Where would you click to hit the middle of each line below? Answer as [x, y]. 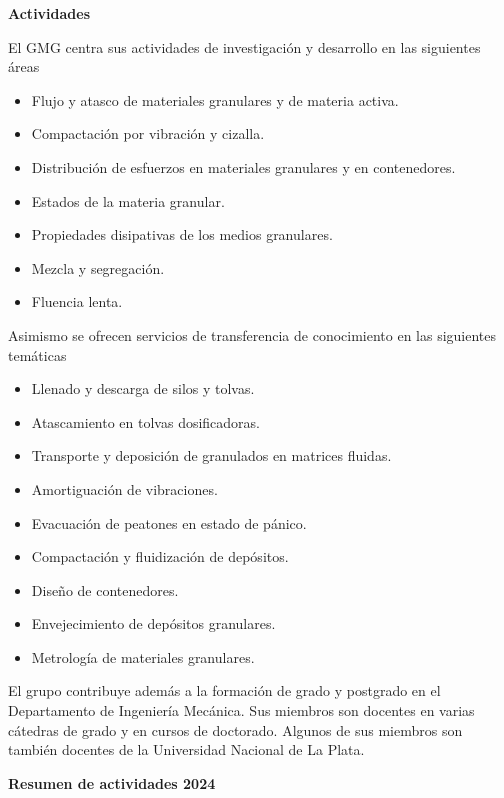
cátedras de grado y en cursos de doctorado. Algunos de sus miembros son [235, 729]
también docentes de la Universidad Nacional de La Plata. [186, 749]
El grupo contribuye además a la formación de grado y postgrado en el [224, 690]
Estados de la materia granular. [128, 200]
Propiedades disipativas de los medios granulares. [182, 234]
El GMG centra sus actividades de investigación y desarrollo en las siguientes [244, 46]
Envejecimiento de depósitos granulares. [153, 623]
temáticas [37, 354]
